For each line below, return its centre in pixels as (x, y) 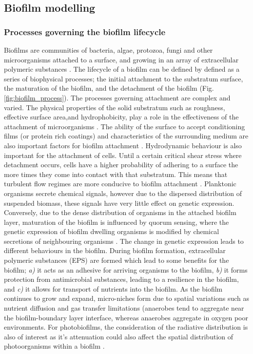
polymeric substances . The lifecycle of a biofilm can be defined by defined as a (122, 69)
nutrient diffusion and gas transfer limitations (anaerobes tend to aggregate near (124, 308)
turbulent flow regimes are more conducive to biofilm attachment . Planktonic (120, 184)
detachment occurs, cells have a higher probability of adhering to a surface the (121, 165)
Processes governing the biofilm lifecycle (85, 31)
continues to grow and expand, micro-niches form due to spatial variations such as (127, 298)
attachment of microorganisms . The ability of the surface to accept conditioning (125, 126)
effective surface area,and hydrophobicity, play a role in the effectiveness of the (121, 117)
